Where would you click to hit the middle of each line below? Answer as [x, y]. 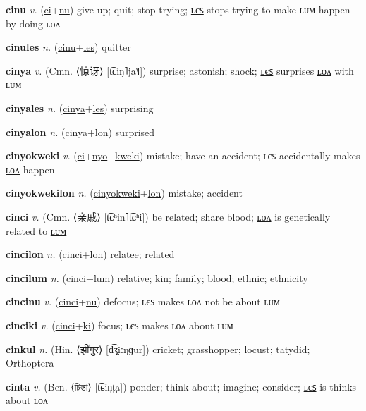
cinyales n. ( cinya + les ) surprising [80, 108]
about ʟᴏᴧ [27, 400]
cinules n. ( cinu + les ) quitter [68, 47]
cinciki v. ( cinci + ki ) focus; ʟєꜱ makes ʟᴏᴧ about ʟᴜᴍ [120, 325]
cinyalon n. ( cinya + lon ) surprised [80, 131]
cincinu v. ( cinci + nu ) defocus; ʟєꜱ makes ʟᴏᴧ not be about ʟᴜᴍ [143, 301]
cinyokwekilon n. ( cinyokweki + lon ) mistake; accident [124, 193]
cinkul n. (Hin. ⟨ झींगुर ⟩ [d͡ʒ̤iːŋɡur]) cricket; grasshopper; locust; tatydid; [158, 349]
